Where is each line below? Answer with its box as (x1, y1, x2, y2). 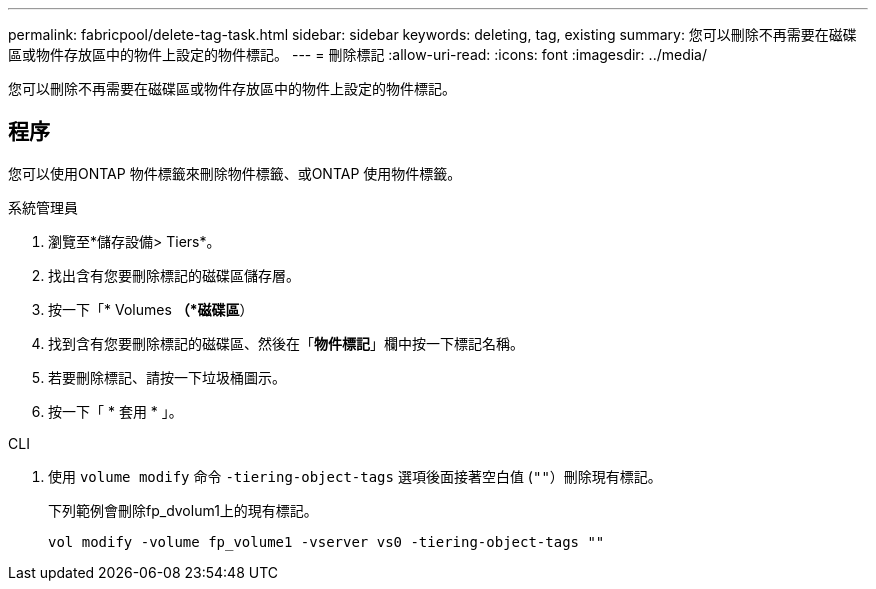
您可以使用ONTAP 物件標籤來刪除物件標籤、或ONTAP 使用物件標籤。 (8, 164, 462, 182)
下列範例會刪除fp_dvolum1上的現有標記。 (48, 501, 318, 519)
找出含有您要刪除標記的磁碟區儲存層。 (48, 266, 300, 284)
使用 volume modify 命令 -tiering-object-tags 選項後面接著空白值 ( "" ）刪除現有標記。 (48, 467, 662, 485)
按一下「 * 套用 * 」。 (48, 402, 183, 420)
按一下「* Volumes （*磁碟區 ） (48, 300, 254, 318)
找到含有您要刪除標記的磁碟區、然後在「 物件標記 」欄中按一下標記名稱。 (48, 334, 524, 352)
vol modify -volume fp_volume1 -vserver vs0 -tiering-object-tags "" (48, 533, 605, 550)
